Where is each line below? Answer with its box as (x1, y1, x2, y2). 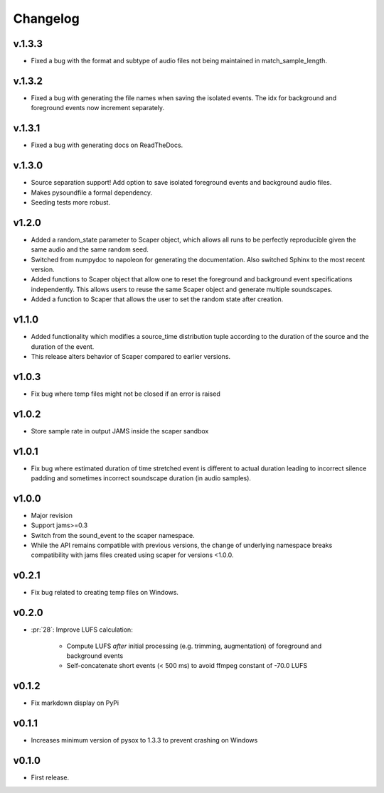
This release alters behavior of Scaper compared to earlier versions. (31, 352, 231, 360)
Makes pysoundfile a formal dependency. (31, 188, 153, 197)
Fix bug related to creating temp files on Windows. (31, 588, 179, 597)
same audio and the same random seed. (31, 245, 149, 254)
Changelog (13, 11, 80, 26)
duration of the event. (31, 342, 95, 351)
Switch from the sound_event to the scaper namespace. (31, 531, 195, 539)
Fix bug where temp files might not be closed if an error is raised (31, 389, 220, 398)
